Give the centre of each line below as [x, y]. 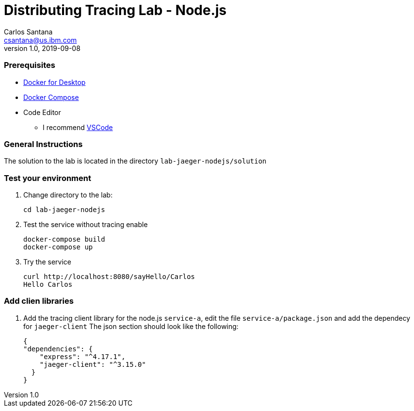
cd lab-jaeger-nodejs [64, 210]
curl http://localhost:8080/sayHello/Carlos [109, 277]
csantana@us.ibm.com [40, 40]
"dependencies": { [58, 349]
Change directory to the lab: [68, 195]
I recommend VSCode [78, 127]
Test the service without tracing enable [86, 224]
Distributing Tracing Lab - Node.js [115, 10]
